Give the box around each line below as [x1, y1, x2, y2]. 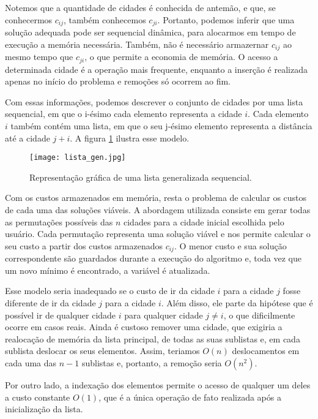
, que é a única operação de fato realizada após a [98, 390, 281, 403]
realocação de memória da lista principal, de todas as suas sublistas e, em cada [5, 332, 300, 345]
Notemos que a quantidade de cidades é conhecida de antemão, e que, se [5, 1, 276, 13]
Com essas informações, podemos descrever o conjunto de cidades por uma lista [5, 95, 303, 108]
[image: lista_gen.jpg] [29, 153, 126, 162]
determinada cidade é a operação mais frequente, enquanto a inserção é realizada [5, 62, 308, 75]
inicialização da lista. [5, 402, 83, 415]
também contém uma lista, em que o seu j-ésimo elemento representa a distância [10, 119, 312, 132]
